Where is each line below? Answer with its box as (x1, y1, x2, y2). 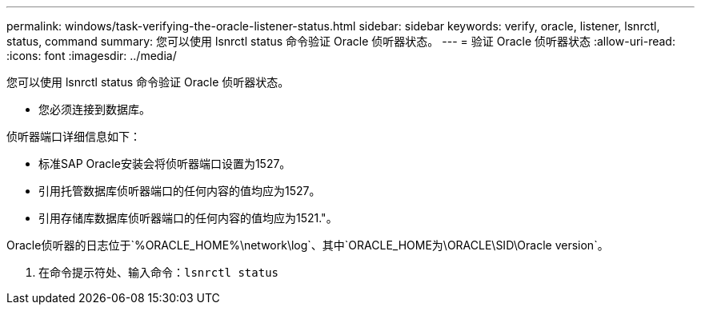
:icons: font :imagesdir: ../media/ (6, 49, 177, 62)
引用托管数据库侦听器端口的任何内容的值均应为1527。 (38, 184, 321, 197)
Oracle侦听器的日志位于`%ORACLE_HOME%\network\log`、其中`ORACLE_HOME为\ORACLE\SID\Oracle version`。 (6, 238, 609, 252)
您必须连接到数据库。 (38, 102, 150, 116)
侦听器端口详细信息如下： (6, 130, 141, 143)
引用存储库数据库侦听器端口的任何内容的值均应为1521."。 (38, 211, 338, 225)
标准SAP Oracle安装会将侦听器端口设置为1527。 (38, 157, 291, 170)
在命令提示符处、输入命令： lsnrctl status (38, 265, 279, 279)
